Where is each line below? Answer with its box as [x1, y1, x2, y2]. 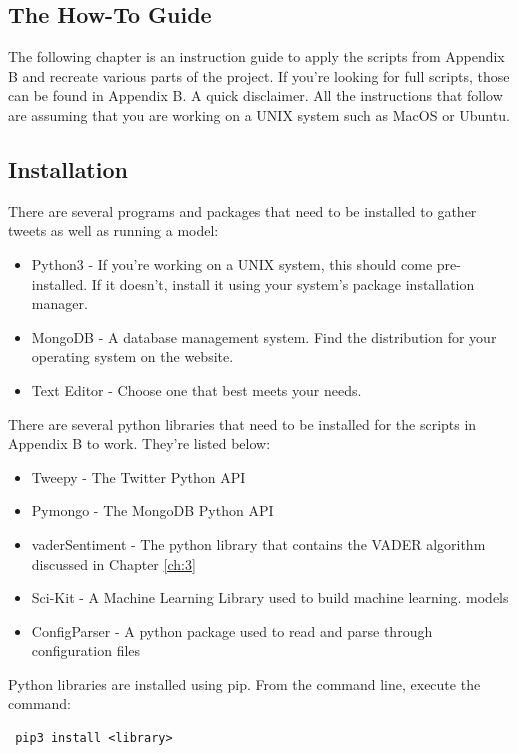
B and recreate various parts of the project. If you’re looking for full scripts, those [8, 65, 510, 86]
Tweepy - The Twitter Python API [31, 466, 246, 487]
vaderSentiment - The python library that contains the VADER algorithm [31, 533, 486, 554]
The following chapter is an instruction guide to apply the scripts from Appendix [8, 46, 505, 67]
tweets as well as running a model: [8, 220, 219, 241]
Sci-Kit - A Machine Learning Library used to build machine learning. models [31, 587, 509, 608]
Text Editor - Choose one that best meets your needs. [31, 379, 362, 400]
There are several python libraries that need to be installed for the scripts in [8, 413, 477, 434]
